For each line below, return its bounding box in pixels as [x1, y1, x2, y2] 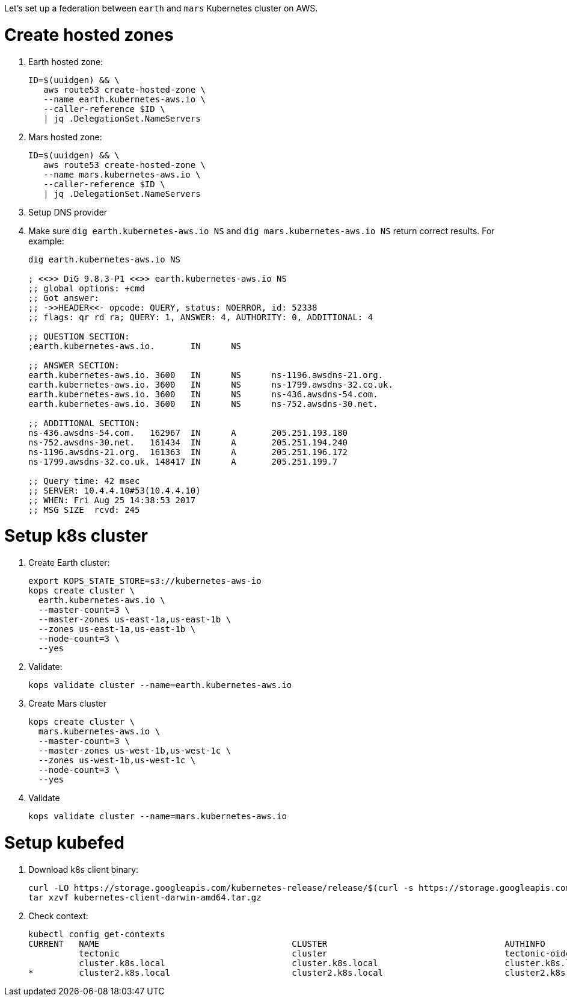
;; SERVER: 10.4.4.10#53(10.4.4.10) [28, 485, 201, 495]
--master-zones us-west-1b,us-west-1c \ [38, 746, 231, 755]
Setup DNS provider [28, 206, 108, 217]
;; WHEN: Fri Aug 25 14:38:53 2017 [28, 495, 196, 505]
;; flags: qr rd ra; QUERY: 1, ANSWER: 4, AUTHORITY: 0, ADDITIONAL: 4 [28, 312, 373, 322]
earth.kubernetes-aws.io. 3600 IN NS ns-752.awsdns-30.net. [28, 398, 378, 409]
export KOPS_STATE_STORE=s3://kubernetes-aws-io [28, 576, 262, 586]
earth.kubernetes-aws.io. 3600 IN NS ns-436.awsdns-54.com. [28, 389, 378, 399]
